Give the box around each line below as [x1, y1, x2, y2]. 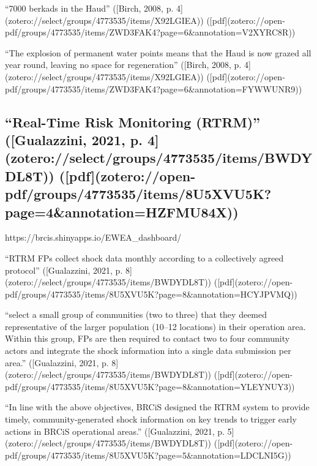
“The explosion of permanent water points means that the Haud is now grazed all [5, 46, 311, 59]
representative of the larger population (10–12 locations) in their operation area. [5, 320, 306, 333]
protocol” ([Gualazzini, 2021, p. [5, 263, 123, 276]
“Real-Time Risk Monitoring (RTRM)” [5, 112, 261, 131]
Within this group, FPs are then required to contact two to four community [5, 332, 290, 345]
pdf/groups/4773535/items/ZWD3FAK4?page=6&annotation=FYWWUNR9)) [5, 82, 302, 95]
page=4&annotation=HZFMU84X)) [5, 202, 239, 221]
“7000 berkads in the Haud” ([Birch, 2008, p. [5, 2, 174, 14]
